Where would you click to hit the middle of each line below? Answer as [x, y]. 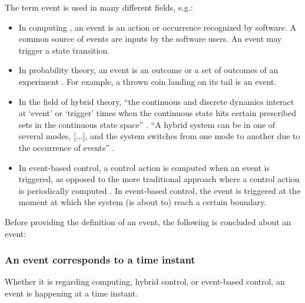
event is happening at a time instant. [72, 293]
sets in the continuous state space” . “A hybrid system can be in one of [147, 124]
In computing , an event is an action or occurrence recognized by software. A [158, 27]
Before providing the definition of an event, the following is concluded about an [148, 221]
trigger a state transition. [64, 50]
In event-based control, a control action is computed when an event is [144, 167]
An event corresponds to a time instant [100, 260]
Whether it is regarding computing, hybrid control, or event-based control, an [145, 281]
